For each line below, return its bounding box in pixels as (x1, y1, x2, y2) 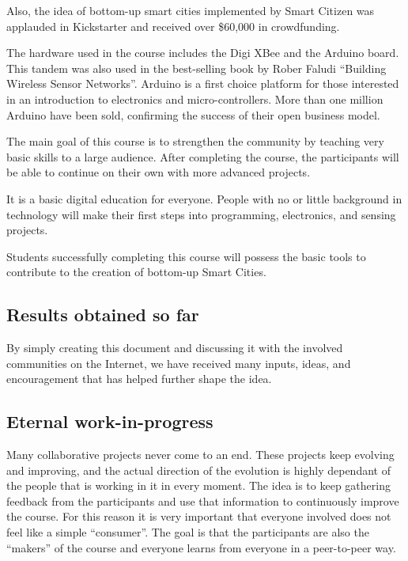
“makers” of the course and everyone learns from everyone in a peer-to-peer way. (6, 539, 396, 555)
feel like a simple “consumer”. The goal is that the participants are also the (6, 524, 369, 540)
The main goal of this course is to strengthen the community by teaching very (6, 133, 384, 150)
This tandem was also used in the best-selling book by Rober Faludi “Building (6, 59, 387, 76)
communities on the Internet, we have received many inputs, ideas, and (6, 354, 351, 371)
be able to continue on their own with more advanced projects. (6, 164, 311, 180)
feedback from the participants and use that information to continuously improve (6, 492, 399, 509)
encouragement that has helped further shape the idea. (6, 370, 272, 387)
